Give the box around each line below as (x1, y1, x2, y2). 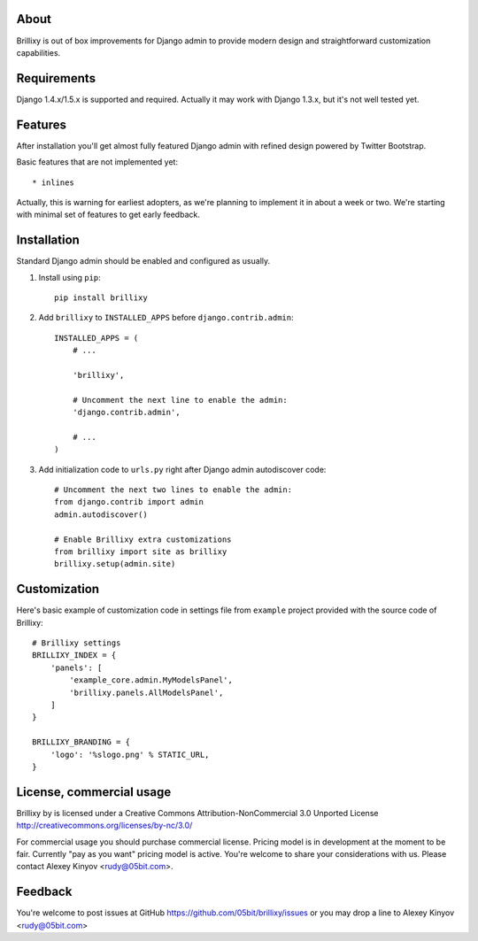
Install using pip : (38, 272, 101, 282)
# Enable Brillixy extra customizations (54, 534, 232, 544)
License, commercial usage (16, 784, 172, 799)
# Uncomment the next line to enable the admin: (72, 395, 288, 405)
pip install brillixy (54, 292, 148, 303)
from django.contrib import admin (54, 497, 204, 507)
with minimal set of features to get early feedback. (16, 209, 201, 220)
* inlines (32, 177, 74, 188)
